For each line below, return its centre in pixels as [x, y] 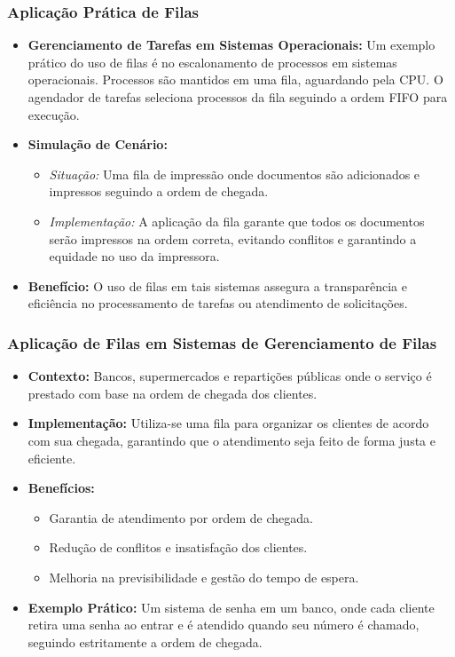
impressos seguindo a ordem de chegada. [159, 191]
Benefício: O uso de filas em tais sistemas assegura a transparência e [217, 285]
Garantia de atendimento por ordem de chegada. [181, 517]
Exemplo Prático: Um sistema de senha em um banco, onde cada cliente [231, 607]
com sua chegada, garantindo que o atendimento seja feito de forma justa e [231, 440]
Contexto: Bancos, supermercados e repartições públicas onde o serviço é [230, 376]
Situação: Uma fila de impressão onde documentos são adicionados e [235, 174]
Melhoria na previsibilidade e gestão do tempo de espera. [204, 577]
